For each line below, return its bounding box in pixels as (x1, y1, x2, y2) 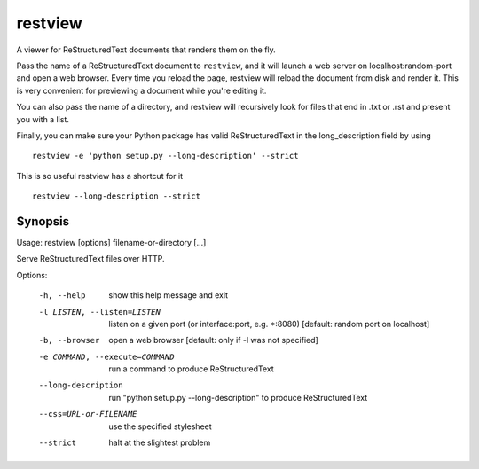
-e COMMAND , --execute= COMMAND (38, 351, 175, 362)
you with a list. (16, 113, 70, 124)
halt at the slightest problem (108, 437, 211, 448)
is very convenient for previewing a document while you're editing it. (16, 85, 267, 96)
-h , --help (38, 291, 86, 301)
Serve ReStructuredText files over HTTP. (16, 254, 165, 264)
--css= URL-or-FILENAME (38, 409, 137, 419)
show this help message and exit (108, 290, 228, 301)
